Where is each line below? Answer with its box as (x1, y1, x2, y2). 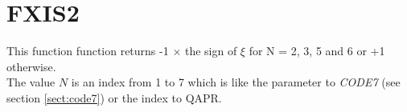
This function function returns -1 (6, 42, 169, 59)
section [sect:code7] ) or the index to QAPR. (6, 89, 222, 106)
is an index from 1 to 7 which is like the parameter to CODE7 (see (71, 74, 401, 90)
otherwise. (6, 58, 56, 74)
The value (6, 74, 55, 90)
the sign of (184, 42, 237, 59)
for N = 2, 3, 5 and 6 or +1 (249, 42, 385, 59)
